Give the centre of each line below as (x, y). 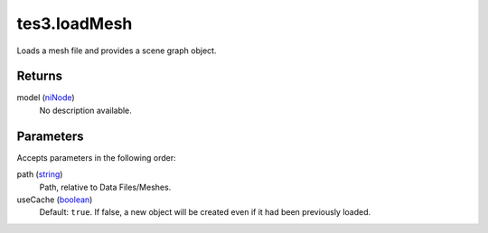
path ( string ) (40, 174)
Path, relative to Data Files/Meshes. (105, 187)
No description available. (86, 110)
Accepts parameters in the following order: (96, 157)
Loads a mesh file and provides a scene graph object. (117, 51)
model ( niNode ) (46, 98)
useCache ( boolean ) (55, 200)
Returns (40, 76)
